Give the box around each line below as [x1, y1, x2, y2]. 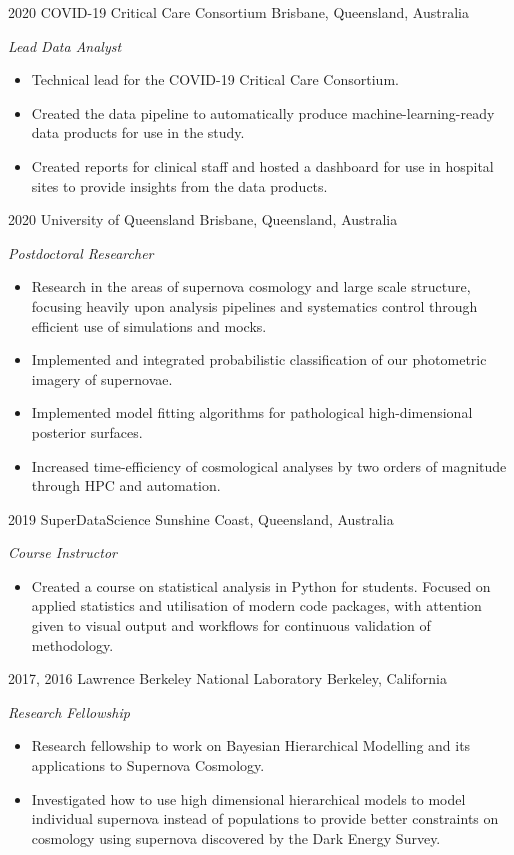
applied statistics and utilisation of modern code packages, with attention [31, 595, 482, 616]
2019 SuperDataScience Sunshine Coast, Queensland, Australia [8, 508, 394, 529]
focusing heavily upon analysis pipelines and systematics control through [31, 295, 478, 316]
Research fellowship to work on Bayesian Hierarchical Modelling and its [31, 735, 471, 756]
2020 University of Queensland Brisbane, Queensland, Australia [8, 209, 398, 230]
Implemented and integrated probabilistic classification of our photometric [31, 349, 487, 370]
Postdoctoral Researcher [8, 242, 154, 263]
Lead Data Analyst [8, 35, 122, 56]
